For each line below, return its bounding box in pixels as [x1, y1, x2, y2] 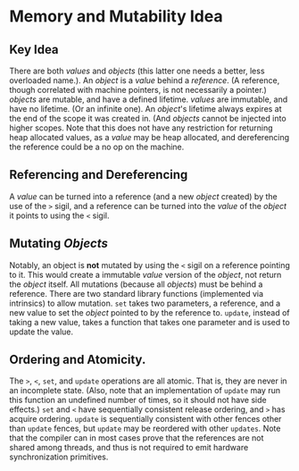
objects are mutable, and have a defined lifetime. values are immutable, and [9, 94, 288, 105]
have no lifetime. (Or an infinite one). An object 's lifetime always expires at [9, 104, 283, 114]
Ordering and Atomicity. [9, 352, 146, 367]
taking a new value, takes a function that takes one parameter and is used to [9, 316, 290, 327]
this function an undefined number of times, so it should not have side [9, 395, 267, 406]
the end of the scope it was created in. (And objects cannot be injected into [9, 114, 287, 123]
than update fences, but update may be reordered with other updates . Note [9, 423, 281, 434]
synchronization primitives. [9, 451, 109, 462]
